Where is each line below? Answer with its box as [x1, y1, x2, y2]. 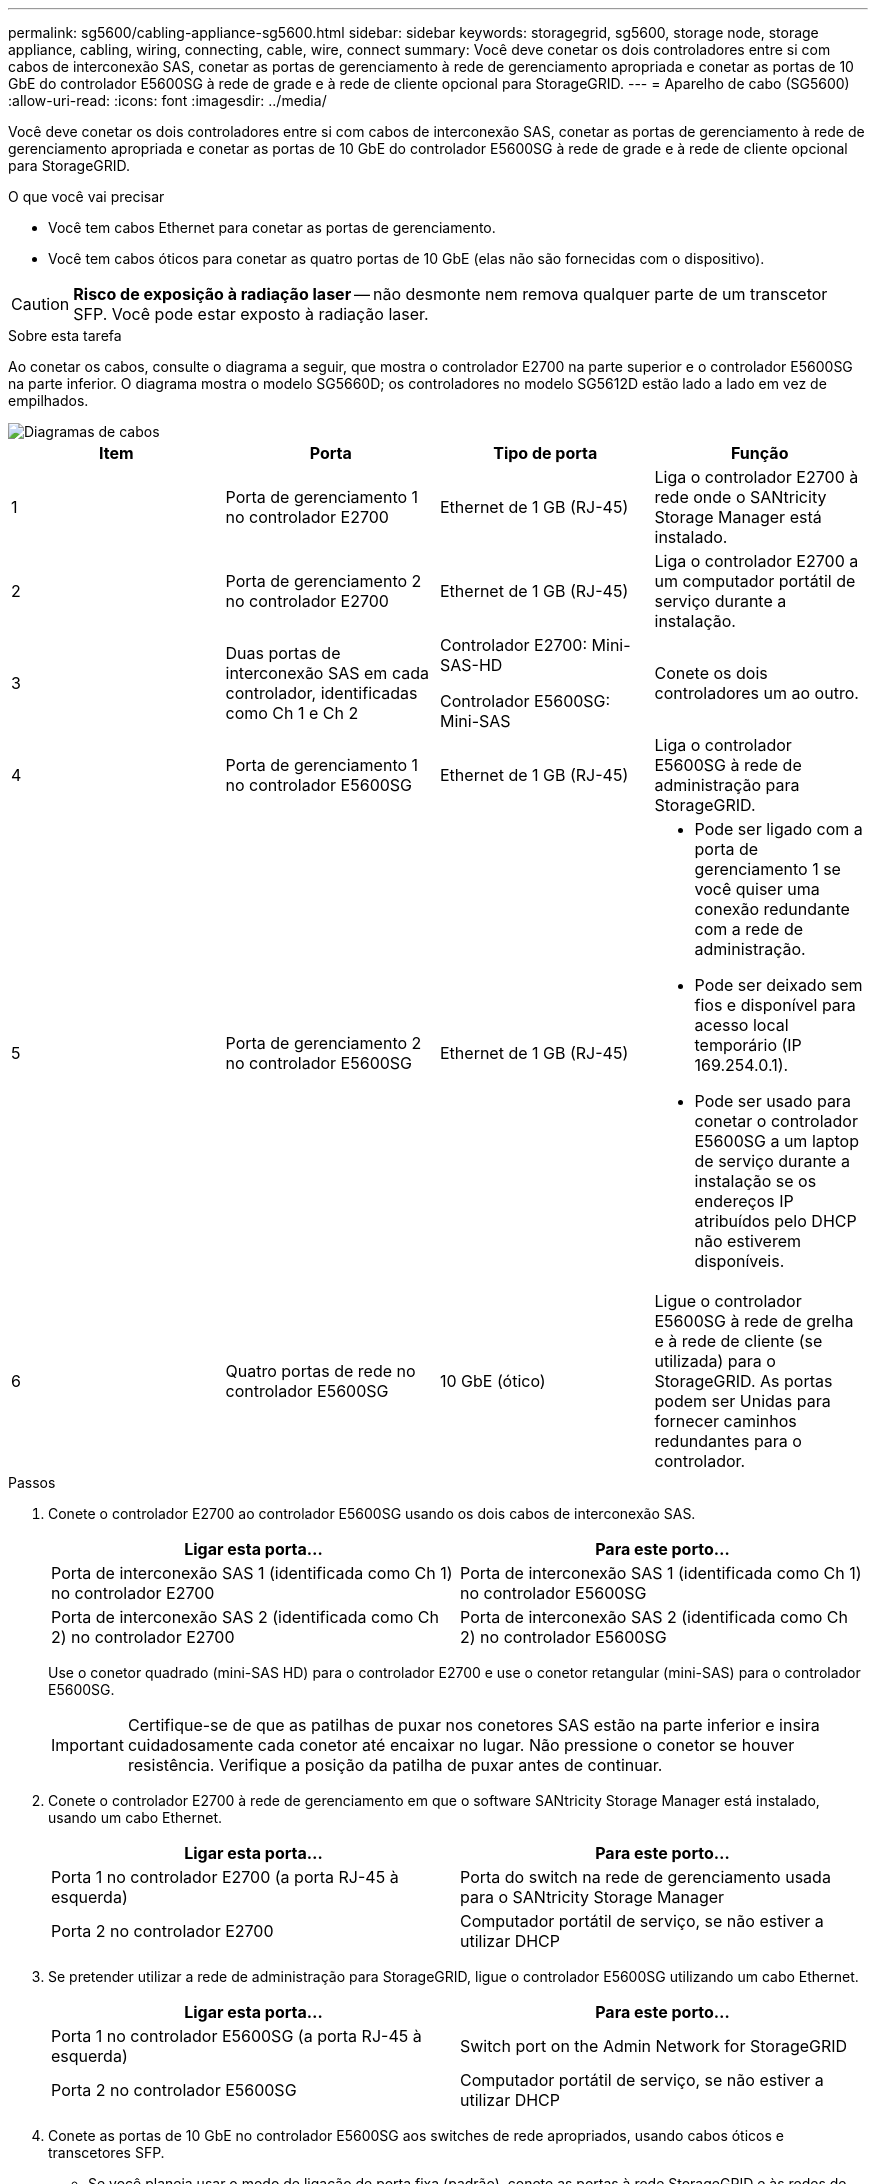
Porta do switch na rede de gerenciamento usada [460, 1867, 831, 1887]
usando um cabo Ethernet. [48, 1809, 223, 1826]
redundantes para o [654, 1431, 802, 1451]
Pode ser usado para [694, 1091, 851, 1111]
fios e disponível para [694, 995, 856, 1015]
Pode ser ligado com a [694, 819, 863, 839]
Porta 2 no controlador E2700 [51, 1921, 274, 1941]
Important [51, 1735, 124, 1755]
